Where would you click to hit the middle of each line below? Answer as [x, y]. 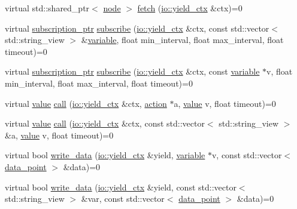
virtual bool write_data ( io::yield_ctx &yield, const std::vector [121, 187]
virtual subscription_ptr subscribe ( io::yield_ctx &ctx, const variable [132, 71]
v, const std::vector [247, 155]
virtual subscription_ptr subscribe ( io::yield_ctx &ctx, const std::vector [137, 28]
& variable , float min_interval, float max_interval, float [182, 40]
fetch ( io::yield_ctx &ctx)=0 [190, 8]
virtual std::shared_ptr [47, 8]
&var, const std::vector [123, 199]
